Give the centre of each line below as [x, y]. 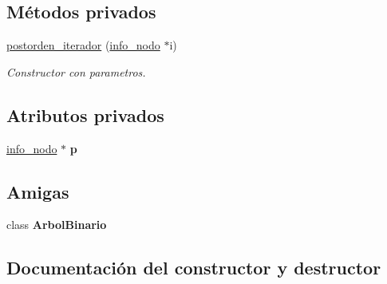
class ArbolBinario [57, 225]
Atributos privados [85, 114]
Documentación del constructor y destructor [194, 268]
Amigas [38, 191]
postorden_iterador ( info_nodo [83, 45]
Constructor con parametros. [76, 71]
